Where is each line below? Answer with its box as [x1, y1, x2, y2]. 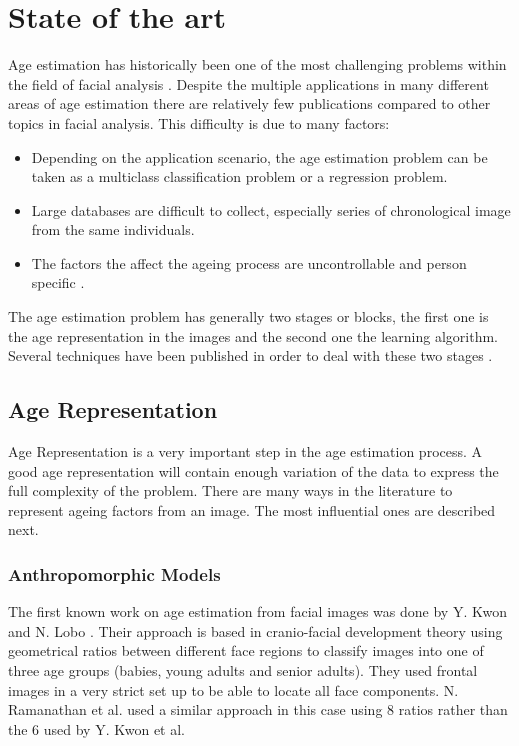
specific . [31, 272, 85, 293]
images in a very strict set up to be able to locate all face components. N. [8, 679, 459, 700]
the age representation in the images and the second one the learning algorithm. [8, 325, 498, 346]
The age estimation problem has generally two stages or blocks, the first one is [8, 306, 489, 327]
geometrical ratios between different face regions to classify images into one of [8, 640, 484, 661]
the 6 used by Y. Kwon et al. [8, 718, 186, 739]
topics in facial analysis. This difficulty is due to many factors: [8, 112, 390, 133]
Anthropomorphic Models [8, 561, 221, 586]
